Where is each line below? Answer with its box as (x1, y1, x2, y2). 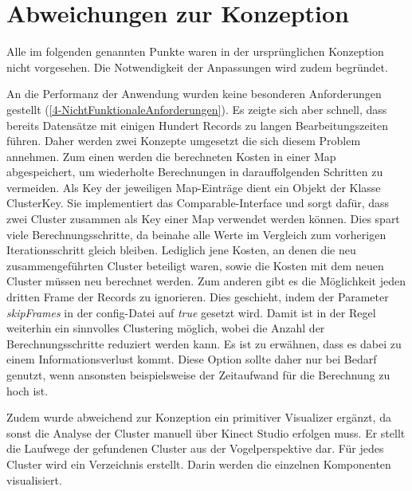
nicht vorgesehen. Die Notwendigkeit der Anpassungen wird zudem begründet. (6, 58, 388, 75)
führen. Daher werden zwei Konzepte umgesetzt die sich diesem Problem (6, 132, 361, 149)
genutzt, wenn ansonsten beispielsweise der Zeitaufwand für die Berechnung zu (6, 367, 390, 383)
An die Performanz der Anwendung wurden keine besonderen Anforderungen (6, 85, 382, 102)
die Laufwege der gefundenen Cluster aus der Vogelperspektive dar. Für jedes (6, 440, 384, 457)
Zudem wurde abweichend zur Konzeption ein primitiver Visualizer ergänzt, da (6, 409, 391, 426)
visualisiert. (6, 471, 62, 488)
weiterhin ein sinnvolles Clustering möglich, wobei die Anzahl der (6, 320, 325, 336)
